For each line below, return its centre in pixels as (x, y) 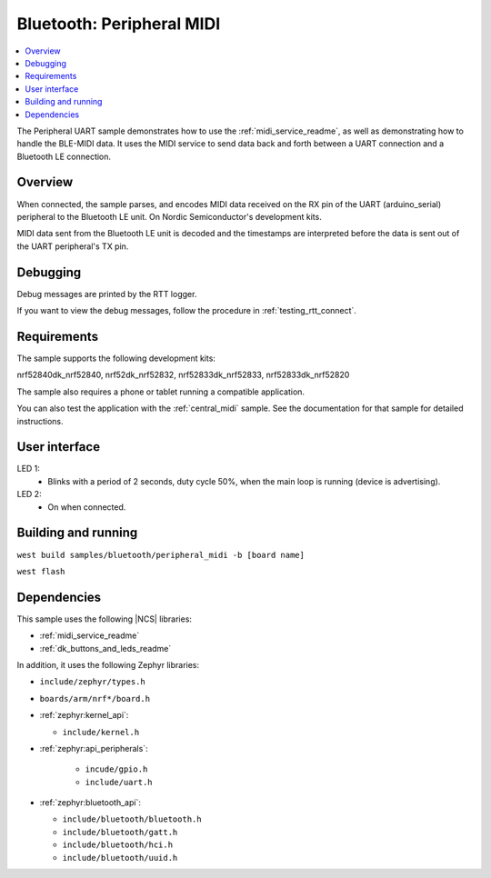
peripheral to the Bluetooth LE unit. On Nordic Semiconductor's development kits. (169, 216)
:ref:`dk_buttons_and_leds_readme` (105, 648)
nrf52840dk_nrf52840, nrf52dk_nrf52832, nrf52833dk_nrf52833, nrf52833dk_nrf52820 (183, 375)
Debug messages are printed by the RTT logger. (107, 294)
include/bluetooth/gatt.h (120, 832)
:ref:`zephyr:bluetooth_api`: (90, 803)
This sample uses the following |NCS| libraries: (105, 619)
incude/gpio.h (116, 769)
